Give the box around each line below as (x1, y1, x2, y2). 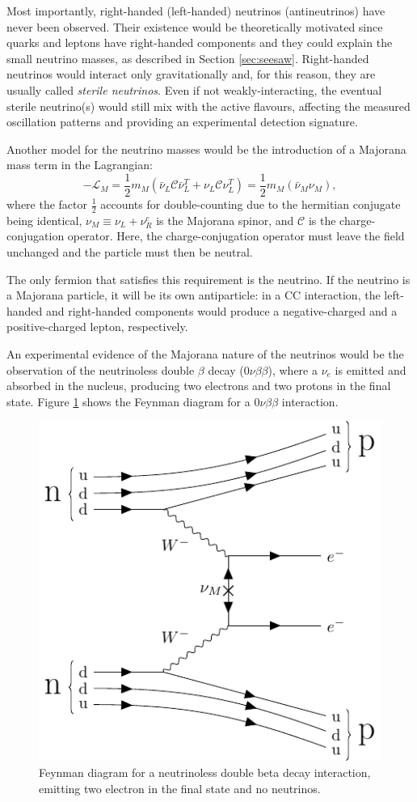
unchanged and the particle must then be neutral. (6, 244, 253, 261)
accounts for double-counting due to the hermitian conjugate (100, 196, 401, 212)
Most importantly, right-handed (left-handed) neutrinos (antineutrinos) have (6, 2, 385, 19)
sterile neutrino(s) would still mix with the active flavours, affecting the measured (6, 97, 411, 114)
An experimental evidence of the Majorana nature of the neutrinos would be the (6, 345, 404, 362)
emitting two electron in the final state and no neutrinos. (39, 779, 321, 796)
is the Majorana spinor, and (156, 211, 294, 228)
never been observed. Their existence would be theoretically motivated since (6, 18, 383, 35)
